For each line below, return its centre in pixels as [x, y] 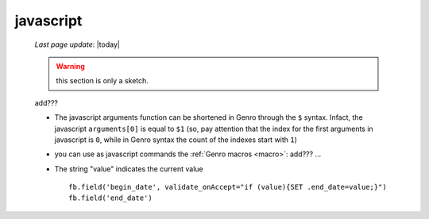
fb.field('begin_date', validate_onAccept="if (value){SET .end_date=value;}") [228, 187]
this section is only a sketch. [102, 81]
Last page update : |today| [77, 44]
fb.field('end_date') [110, 198]
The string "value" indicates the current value [129, 169]
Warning [70, 66]
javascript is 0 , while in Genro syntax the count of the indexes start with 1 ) [176, 140]
